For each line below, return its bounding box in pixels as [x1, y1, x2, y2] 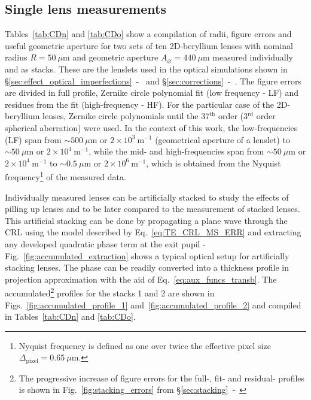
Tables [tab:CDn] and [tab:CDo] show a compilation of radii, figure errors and [5, 28, 292, 40]
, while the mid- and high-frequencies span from [89, 145, 264, 157]
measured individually [212, 51, 293, 63]
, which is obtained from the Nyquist [146, 156, 281, 169]
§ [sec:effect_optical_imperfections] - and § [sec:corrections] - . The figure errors [5, 74, 302, 87]
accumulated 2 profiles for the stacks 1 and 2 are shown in [5, 285, 215, 299]
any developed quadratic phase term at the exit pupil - [5, 237, 206, 250]
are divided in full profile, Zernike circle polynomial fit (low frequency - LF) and [5, 86, 299, 99]
